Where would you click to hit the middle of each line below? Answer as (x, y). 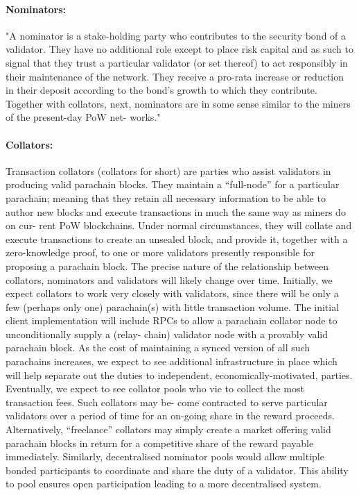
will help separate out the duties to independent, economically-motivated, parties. (179, 375)
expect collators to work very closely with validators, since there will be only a (172, 293)
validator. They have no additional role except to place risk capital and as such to (180, 49)
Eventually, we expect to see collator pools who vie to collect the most (155, 388)
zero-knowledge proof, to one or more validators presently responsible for (160, 252)
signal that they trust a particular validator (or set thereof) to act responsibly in (177, 62)
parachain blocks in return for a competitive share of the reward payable (160, 443)
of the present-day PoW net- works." (83, 117)
